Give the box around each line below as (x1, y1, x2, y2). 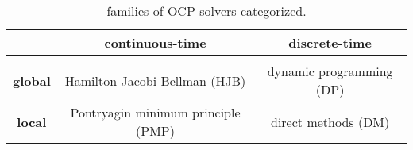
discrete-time (288, 33, 372, 52)
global (13, 71, 51, 90)
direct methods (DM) (271, 112, 390, 131)
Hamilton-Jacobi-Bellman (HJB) (64, 71, 246, 90)
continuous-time (104, 33, 206, 52)
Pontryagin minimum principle (70, 103, 241, 121)
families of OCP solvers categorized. (106, 2, 307, 20)
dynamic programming (267, 62, 393, 80)
